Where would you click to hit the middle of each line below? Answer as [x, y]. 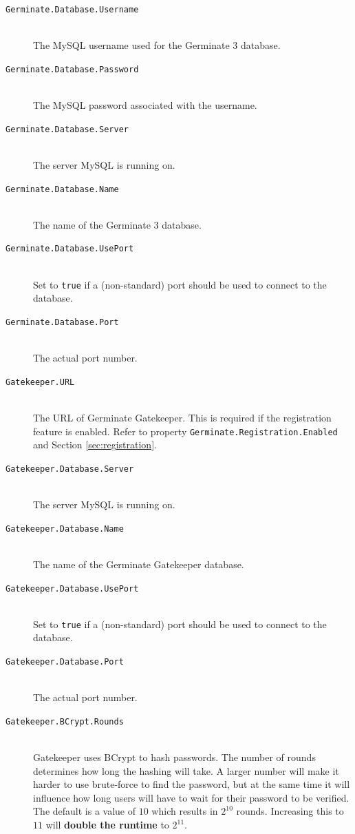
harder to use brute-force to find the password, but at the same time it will [192, 784]
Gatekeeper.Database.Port [65, 662]
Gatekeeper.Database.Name [65, 529]
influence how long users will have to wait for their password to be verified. [191, 797]
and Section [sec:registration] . [95, 445]
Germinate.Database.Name [62, 189]
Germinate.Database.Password [72, 69]
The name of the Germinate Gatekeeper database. [139, 564]
